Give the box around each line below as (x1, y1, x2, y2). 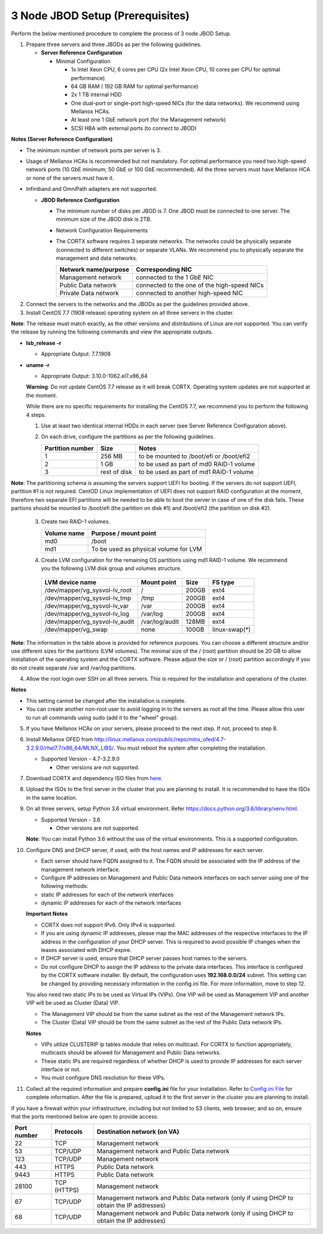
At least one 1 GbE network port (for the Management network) (71, 116, 227, 123)
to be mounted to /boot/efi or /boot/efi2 (138, 452, 251, 460)
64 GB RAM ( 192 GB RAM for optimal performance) (71, 83, 199, 90)
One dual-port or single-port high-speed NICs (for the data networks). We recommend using (71, 99, 300, 107)
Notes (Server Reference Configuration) (11, 135, 113, 143)
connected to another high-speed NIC (135, 289, 243, 298)
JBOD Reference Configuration (41, 196, 120, 204)
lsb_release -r (26, 339, 62, 347)
